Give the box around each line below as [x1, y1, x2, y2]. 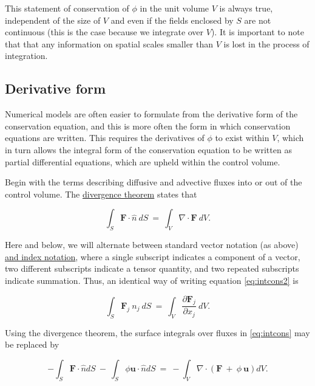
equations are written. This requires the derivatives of [5, 131, 205, 144]
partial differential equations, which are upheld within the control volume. [5, 155, 280, 168]
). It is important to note [211, 26, 304, 38]
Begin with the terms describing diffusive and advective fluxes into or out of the [5, 176, 302, 188]
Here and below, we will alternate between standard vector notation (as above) [5, 238, 299, 251]
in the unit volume [140, 2, 209, 14]
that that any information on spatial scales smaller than [5, 37, 214, 50]
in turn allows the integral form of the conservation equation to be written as [5, 143, 292, 156]
